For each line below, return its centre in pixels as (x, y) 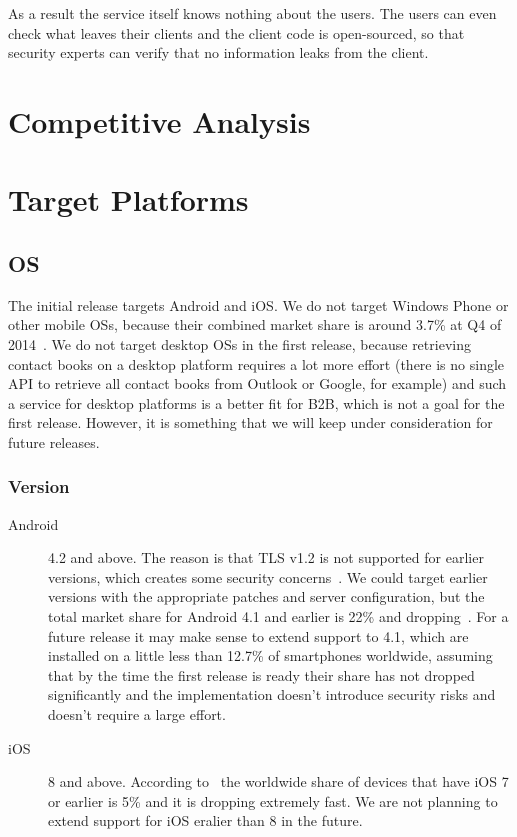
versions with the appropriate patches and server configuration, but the (266, 596)
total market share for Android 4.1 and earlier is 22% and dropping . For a (278, 616)
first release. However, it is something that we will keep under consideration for (250, 422)
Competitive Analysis (159, 120)
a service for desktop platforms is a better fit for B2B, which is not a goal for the (256, 402)
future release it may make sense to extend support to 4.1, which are (258, 635)
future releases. (54, 441)
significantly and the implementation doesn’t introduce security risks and (272, 694)
